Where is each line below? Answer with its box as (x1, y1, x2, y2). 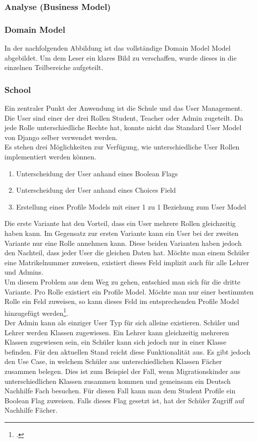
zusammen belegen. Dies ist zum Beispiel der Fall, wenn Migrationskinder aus (4, 366, 241, 376)
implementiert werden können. (4, 151, 97, 162)
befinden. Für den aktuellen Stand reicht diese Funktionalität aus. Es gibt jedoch (4, 346, 251, 357)
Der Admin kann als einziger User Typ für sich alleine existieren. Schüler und (4, 317, 240, 327)
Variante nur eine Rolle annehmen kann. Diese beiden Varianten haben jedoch (4, 237, 242, 248)
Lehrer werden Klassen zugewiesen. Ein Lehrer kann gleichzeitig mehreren (4, 327, 229, 337)
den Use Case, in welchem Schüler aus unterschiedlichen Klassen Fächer (4, 356, 222, 367)
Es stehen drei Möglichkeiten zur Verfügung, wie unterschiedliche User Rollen (4, 142, 240, 152)
